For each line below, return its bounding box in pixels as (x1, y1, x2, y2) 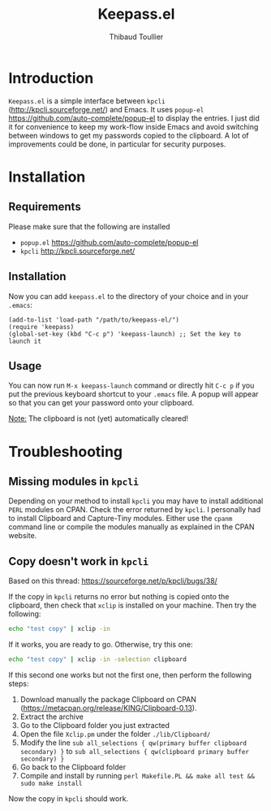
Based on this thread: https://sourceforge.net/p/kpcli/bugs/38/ (8, 576, 217, 586)
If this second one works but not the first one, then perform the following (8, 669, 252, 680)
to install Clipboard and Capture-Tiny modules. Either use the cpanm (8, 514, 233, 524)
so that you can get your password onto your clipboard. (8, 398, 195, 408)
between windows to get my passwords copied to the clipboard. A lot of (8, 130, 249, 140)
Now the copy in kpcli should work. (8, 793, 128, 803)
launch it (8, 337, 42, 345)
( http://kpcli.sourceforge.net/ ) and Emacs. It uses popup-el (8, 104, 204, 114)
